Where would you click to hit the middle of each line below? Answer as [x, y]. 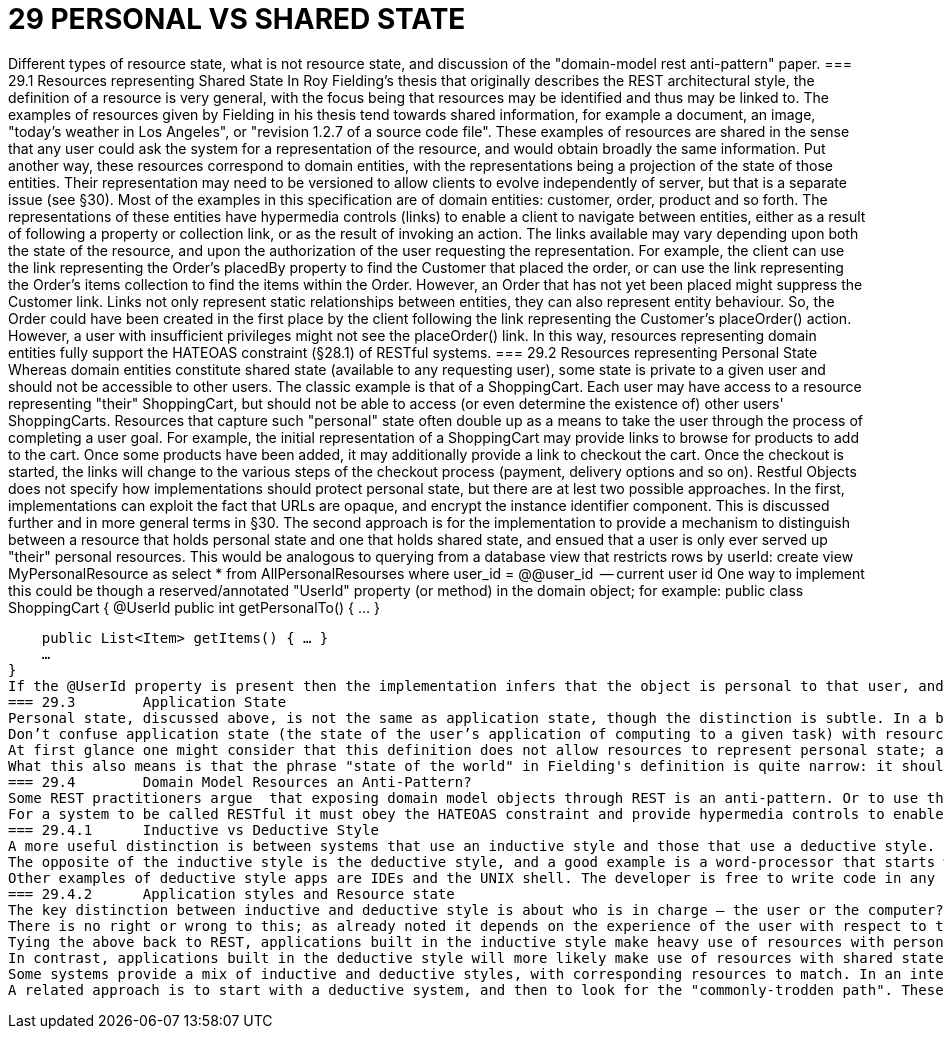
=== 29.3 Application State [147, 701]
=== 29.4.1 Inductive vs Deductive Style [193, 829]
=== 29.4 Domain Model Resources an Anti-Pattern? [240, 781]
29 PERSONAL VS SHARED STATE [237, 19]
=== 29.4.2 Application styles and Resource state [231, 893]
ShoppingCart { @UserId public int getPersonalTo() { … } [194, 607]
